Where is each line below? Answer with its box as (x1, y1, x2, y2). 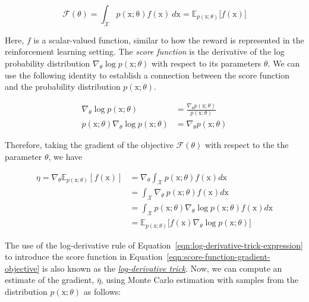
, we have (48, 150, 83, 163)
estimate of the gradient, (5, 273, 94, 286)
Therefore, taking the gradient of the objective (5, 139, 174, 151)
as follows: (83, 285, 121, 298)
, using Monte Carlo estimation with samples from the (100, 273, 298, 286)
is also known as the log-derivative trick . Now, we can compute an (42, 262, 282, 274)
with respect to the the (205, 139, 289, 151)
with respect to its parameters (152, 56, 261, 69)
